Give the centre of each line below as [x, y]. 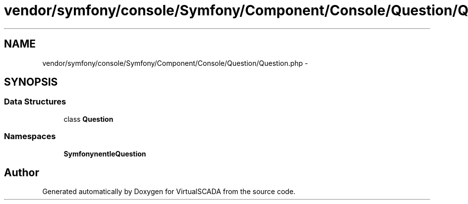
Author [22, 172]
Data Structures [35, 102]
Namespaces [30, 136]
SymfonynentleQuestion [105, 153]
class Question [88, 119]
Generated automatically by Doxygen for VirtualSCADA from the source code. [169, 192]
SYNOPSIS [31, 82]
